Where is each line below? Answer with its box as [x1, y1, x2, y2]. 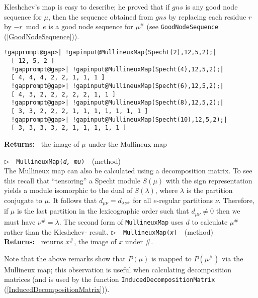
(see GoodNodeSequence [146, 21, 219, 32]
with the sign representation [165, 175, 252, 185]
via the [221, 253, 243, 263]
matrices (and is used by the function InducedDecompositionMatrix [4, 274, 215, 284]
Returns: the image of [4, 139, 79, 149]
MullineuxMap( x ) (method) [123, 226, 213, 237]
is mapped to [151, 253, 192, 263]
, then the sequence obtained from [48, 11, 153, 22]
